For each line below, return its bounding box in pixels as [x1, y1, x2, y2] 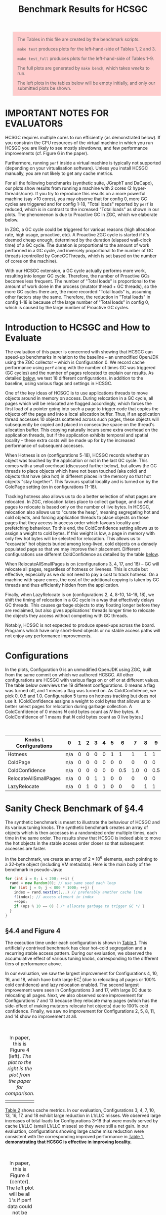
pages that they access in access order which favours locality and [5, 520, 140, 526]
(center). [9, 1178, 30, 1185]
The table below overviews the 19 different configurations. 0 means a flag [5, 682, 155, 688]
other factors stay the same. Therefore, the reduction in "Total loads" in [5, 294, 151, 300]
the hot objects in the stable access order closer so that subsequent [5, 840, 144, 846]
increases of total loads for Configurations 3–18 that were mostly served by [5, 1117, 158, 1123]
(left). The [8, 1052, 32, 1059]
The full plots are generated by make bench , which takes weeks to [17, 65, 150, 71]
